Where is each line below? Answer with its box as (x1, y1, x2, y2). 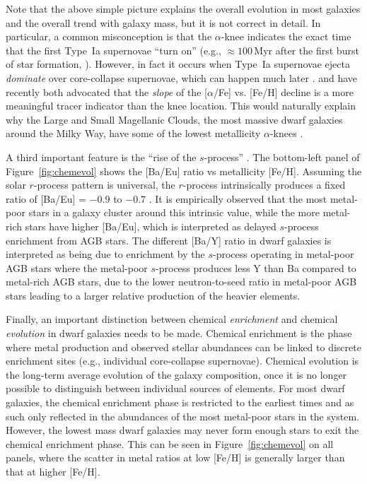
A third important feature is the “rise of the (6, 149, 197, 164)
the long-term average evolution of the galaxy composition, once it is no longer (6, 367, 347, 382)
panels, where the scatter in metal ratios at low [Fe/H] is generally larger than (6, 450, 345, 465)
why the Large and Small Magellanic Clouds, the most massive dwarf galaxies (6, 112, 343, 126)
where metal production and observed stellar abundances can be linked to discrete (6, 339, 361, 354)
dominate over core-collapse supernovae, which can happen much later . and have (6, 70, 358, 85)
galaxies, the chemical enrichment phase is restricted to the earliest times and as (6, 395, 354, 410)
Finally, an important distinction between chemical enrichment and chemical (6, 312, 338, 326)
